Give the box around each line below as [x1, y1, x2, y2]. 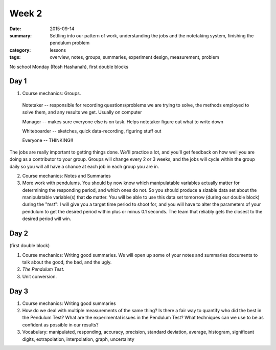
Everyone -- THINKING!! [22, 137, 74, 143]
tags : [9, 54, 21, 60]
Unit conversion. [22, 273, 57, 279]
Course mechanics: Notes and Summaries [22, 172, 111, 179]
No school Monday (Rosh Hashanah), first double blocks [9, 63, 129, 70]
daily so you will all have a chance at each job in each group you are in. [9, 163, 159, 169]
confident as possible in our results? [22, 321, 99, 327]
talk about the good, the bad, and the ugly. [22, 259, 112, 265]
